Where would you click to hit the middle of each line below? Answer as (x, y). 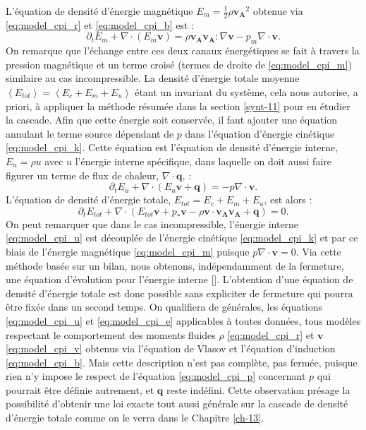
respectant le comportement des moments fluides (111, 334)
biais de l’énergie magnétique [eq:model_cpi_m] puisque (128, 251)
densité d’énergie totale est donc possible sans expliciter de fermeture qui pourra (179, 293)
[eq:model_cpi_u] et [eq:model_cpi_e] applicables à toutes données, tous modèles (183, 320)
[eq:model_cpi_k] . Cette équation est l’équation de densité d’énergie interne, (172, 147)
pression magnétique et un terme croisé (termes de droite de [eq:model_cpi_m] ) (179, 64)
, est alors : (288, 199)
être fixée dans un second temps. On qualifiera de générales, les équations (164, 307)
